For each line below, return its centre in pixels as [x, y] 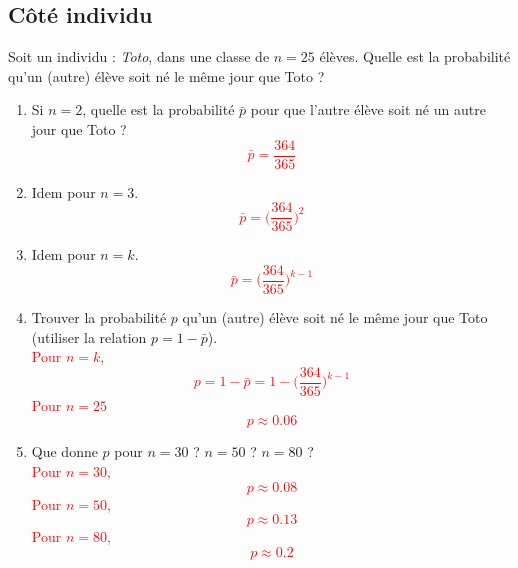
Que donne [64, 451]
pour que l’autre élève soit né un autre [368, 109]
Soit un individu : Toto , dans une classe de [139, 56]
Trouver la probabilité [99, 316]
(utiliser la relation [89, 336]
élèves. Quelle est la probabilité [415, 56]
